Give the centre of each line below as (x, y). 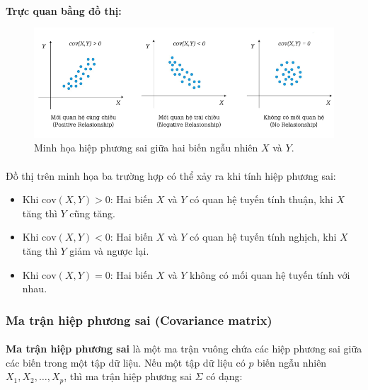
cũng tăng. (92, 213)
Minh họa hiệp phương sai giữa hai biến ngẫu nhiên (146, 148)
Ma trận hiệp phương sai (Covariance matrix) (139, 320)
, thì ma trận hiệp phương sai (128, 376)
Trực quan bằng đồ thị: (64, 10)
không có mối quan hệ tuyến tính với (270, 274)
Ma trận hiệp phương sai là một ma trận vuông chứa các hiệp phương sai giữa (184, 349)
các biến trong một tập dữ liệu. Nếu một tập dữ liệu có (126, 362)
